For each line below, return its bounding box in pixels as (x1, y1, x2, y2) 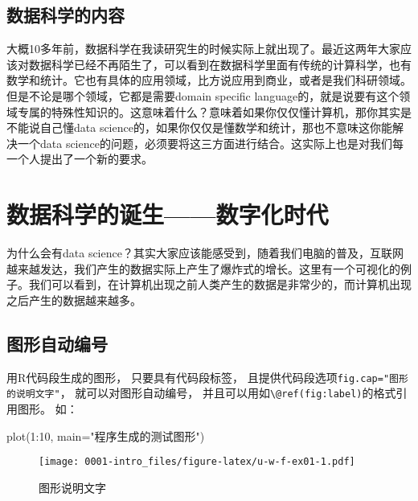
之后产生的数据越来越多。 (6, 291, 141, 308)
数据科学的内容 (6, 2, 125, 27)
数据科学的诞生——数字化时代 (6, 198, 329, 231)
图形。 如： (17, 400, 78, 417)
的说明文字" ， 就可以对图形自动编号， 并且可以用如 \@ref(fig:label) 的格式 (6, 384, 396, 401)
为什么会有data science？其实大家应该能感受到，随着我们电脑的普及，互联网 (6, 244, 404, 261)
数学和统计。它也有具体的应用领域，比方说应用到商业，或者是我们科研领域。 (6, 72, 412, 88)
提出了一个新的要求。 (39, 150, 153, 167)
